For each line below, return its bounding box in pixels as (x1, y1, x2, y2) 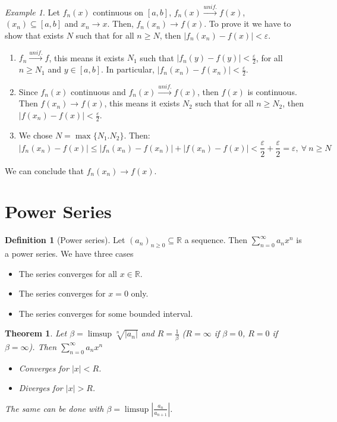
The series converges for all (18, 267, 117, 279)
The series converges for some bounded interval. (18, 307, 193, 319)
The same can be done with (5, 402, 104, 414)
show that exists (5, 29, 64, 41)
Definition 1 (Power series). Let (5, 234, 125, 246)
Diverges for (18, 382, 63, 394)
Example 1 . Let (5, 5, 60, 18)
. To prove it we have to (204, 17, 291, 30)
